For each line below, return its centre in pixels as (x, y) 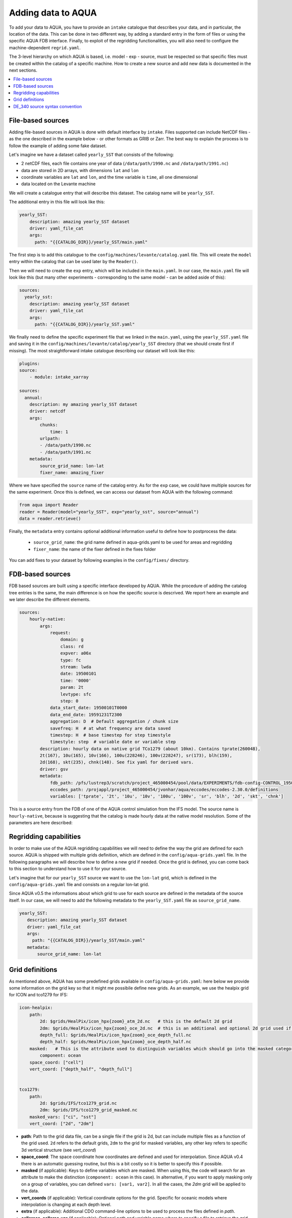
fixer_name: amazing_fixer (72, 472)
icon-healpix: (36, 1008)
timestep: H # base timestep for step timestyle (110, 735)
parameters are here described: (41, 823)
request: (60, 633)
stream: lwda (76, 667)
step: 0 (69, 701)
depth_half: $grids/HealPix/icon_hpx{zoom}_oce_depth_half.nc (116, 1042)
